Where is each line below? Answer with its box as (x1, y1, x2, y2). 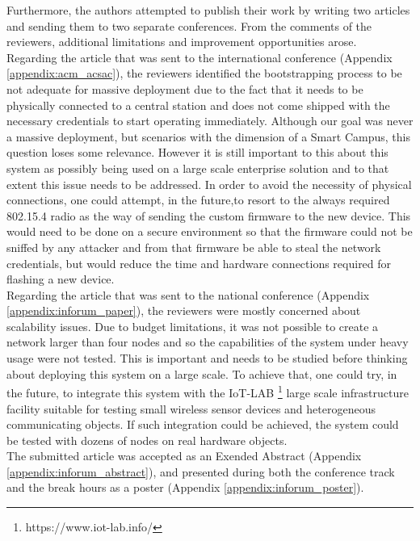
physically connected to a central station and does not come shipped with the (6, 96, 390, 113)
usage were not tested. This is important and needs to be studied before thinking (6, 350, 408, 367)
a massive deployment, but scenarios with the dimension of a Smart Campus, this (6, 128, 410, 145)
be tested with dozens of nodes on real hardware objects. (6, 431, 288, 448)
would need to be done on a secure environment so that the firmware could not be (6, 223, 413, 240)
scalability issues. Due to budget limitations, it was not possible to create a (6, 317, 379, 334)
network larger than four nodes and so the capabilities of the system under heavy (6, 333, 409, 350)
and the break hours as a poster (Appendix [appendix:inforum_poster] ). (6, 479, 364, 496)
